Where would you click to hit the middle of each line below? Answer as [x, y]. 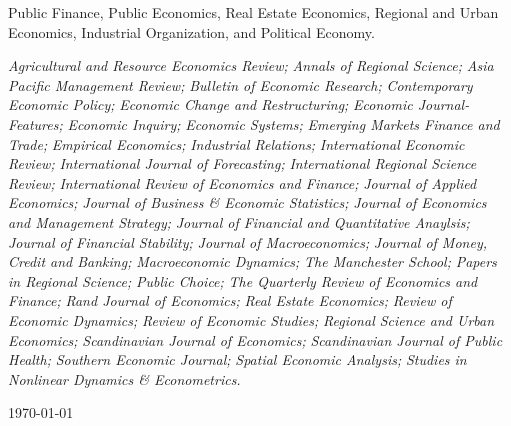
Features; [35, 123]
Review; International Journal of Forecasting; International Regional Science [242, 163]
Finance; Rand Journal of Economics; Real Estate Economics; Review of [230, 300]
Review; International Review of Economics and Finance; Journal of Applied [242, 182]
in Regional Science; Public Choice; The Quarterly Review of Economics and [243, 280]
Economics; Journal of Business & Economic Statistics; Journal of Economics [247, 202]
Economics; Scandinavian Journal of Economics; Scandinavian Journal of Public [255, 339]
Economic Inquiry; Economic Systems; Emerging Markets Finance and [283, 123]
